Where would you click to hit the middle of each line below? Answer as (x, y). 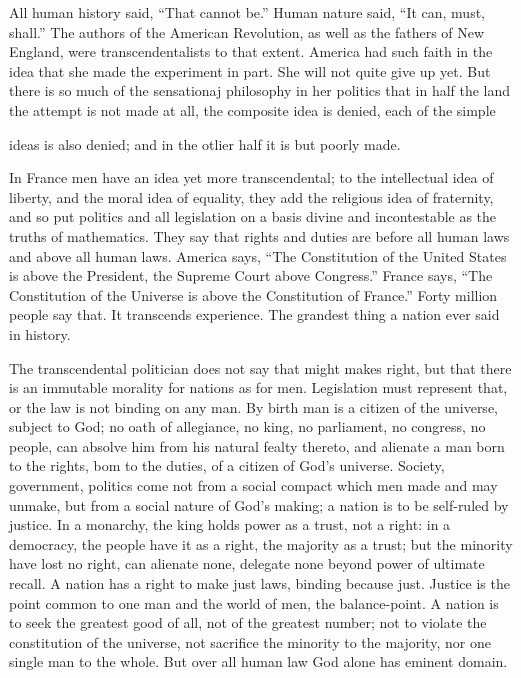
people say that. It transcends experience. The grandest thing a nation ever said (254, 314)
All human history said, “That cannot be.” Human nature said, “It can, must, (247, 12)
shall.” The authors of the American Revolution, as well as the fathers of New (247, 31)
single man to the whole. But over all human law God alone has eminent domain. (258, 661)
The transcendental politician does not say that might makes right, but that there (260, 367)
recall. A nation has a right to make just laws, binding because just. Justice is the (259, 583)
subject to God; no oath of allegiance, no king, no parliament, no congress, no (247, 426)
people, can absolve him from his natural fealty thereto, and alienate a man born (257, 445)
